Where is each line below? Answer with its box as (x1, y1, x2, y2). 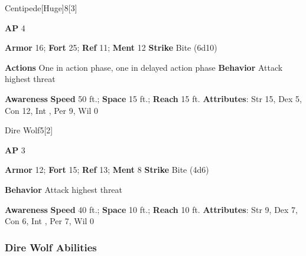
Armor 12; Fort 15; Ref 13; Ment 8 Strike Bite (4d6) (5, 163, 209, 176)
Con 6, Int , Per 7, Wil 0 (5, 215, 95, 227)
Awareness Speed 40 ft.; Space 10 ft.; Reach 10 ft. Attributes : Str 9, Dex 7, (5, 203, 298, 215)
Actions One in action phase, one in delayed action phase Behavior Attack (5, 61, 283, 73)
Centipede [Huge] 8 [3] (5, 2, 77, 14)
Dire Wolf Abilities (5, 239, 97, 254)
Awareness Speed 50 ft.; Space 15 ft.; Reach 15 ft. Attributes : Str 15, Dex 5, (5, 92, 302, 104)
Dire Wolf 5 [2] (5, 124, 53, 136)
